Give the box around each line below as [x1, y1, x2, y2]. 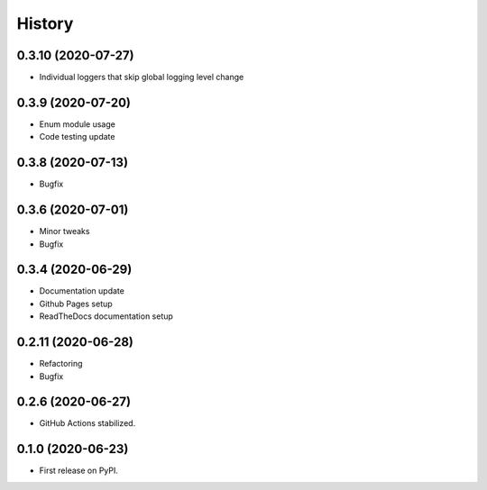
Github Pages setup [39, 298, 113, 309]
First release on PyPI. [39, 465, 119, 476]
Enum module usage [39, 118, 116, 130]
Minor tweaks [39, 226, 90, 237]
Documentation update [39, 286, 125, 296]
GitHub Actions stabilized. [39, 418, 136, 429]
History [16, 14, 74, 33]
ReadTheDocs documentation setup [39, 311, 173, 322]
